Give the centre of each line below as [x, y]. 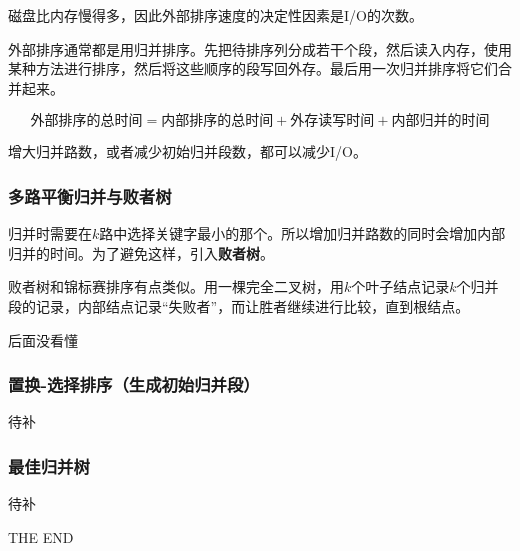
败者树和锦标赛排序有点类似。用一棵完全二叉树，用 [176, 286]
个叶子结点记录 [400, 286]
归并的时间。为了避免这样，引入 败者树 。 [141, 252]
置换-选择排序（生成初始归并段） [134, 384]
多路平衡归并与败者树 [90, 195]
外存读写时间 [332, 121]
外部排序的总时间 [86, 121]
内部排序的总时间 [217, 121]
